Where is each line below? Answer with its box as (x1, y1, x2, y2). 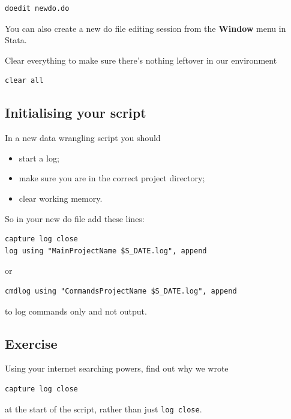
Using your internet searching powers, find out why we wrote (5, 362, 229, 375)
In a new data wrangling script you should (5, 131, 161, 144)
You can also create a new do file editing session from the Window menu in (5, 22, 286, 34)
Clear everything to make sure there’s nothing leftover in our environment (5, 53, 277, 66)
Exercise (5, 334, 58, 352)
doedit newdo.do (5, 4, 70, 13)
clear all (5, 76, 44, 85)
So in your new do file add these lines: (5, 212, 145, 225)
